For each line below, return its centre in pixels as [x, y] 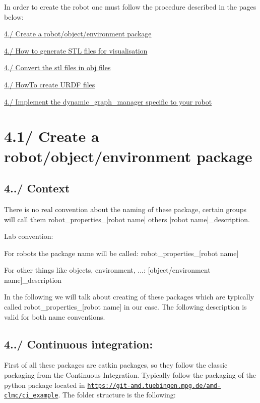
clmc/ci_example [31, 396]
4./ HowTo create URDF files [50, 84]
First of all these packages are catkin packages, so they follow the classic [116, 365]
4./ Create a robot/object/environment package [78, 34]
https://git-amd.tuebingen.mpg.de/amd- [154, 386]
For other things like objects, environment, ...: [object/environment [107, 270]
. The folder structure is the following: [117, 395]
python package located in [45, 385]
